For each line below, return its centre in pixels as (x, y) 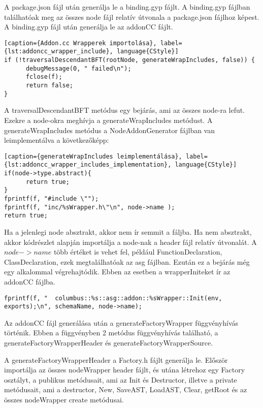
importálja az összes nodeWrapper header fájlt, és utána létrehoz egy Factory (125, 370)
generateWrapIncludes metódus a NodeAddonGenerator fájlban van (110, 130)
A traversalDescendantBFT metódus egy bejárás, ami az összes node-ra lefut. (125, 110)
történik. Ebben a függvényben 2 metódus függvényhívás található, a (111, 333)
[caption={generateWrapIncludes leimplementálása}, (93, 156)
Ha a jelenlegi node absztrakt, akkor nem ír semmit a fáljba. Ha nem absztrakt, (128, 232)
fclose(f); (44, 77)
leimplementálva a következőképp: (57, 140)
